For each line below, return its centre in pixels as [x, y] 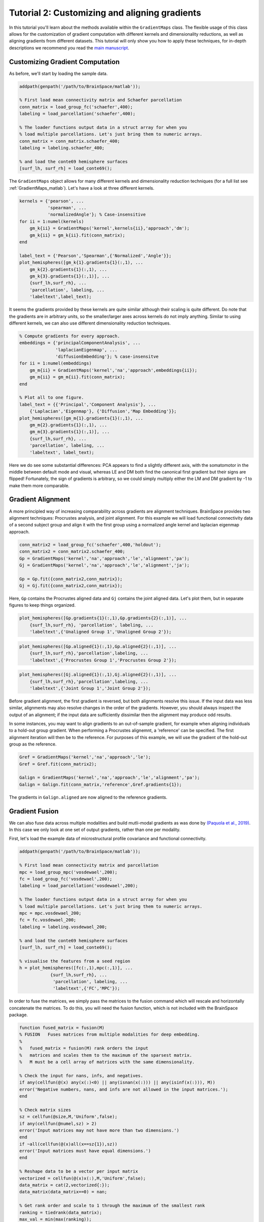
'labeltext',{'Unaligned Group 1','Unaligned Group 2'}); [100, 632]
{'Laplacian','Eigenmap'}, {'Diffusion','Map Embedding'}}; [103, 411]
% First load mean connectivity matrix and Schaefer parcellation [100, 100]
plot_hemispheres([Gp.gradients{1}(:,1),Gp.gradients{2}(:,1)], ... [103, 618]
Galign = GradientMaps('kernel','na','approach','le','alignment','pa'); [110, 778]
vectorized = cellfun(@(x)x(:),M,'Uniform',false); [83, 1178]
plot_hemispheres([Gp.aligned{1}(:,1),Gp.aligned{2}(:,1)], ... [98, 646]
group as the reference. [33, 744]
